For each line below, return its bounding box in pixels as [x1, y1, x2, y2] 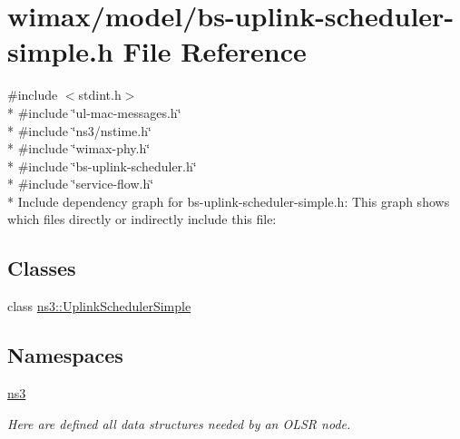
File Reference [122, 33, 307, 70]
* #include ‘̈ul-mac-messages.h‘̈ [7, 102, 181, 122]
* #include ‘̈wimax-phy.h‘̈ [7, 139, 151, 158]
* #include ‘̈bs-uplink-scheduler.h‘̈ [7, 156, 197, 175]
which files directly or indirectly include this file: [7, 210, 277, 229]
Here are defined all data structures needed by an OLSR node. [7, 414, 351, 433]
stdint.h [78, 85, 122, 104]
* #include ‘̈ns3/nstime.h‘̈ [7, 121, 152, 140]
